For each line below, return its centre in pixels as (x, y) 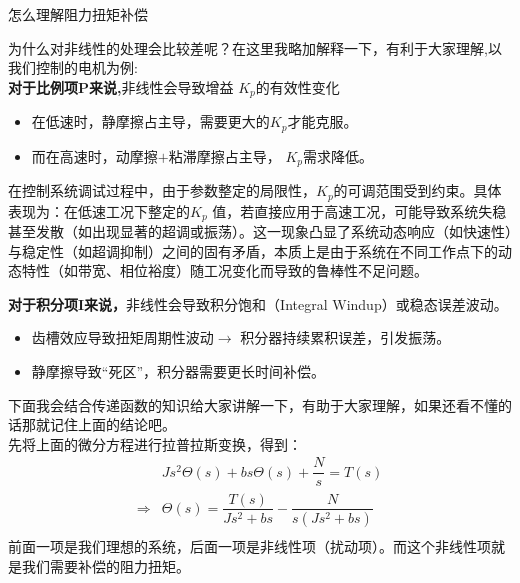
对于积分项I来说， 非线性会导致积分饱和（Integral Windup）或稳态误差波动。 (258, 303)
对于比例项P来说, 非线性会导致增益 (121, 86)
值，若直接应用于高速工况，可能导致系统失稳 (359, 210)
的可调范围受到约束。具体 (417, 190)
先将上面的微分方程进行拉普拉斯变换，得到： (155, 443)
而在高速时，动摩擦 (94, 155)
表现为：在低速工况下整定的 (99, 210)
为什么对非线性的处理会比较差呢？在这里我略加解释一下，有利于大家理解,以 (255, 47)
